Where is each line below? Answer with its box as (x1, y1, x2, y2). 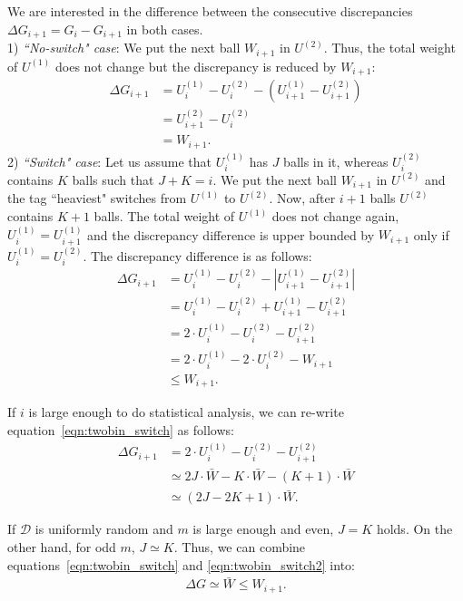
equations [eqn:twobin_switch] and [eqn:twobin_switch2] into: (7, 555, 355, 574)
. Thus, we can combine (173, 537, 306, 556)
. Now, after (269, 189, 336, 208)
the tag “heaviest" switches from (7, 189, 187, 208)
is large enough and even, (192, 519, 334, 538)
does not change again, (271, 207, 399, 226)
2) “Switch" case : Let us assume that (7, 151, 212, 170)
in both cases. (126, 19, 203, 38)
